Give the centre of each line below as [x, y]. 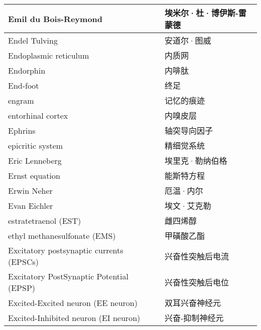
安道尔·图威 [188, 40]
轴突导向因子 [189, 130]
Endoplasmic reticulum [49, 55]
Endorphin [27, 70]
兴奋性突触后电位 [197, 282]
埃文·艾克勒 [188, 206]
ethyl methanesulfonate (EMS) [62, 235]
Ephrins [22, 130]
